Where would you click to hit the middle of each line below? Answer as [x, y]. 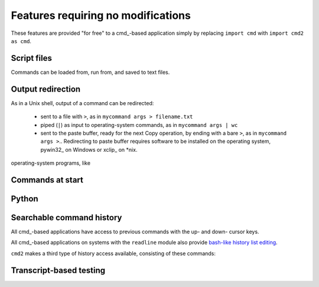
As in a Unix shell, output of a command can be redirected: [82, 103]
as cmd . [21, 41]
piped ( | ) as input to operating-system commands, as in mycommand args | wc [139, 125]
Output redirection [46, 89]
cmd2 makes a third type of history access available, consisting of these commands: [113, 253]
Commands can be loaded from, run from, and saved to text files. [90, 72]
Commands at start [47, 180]
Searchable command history [66, 218]
